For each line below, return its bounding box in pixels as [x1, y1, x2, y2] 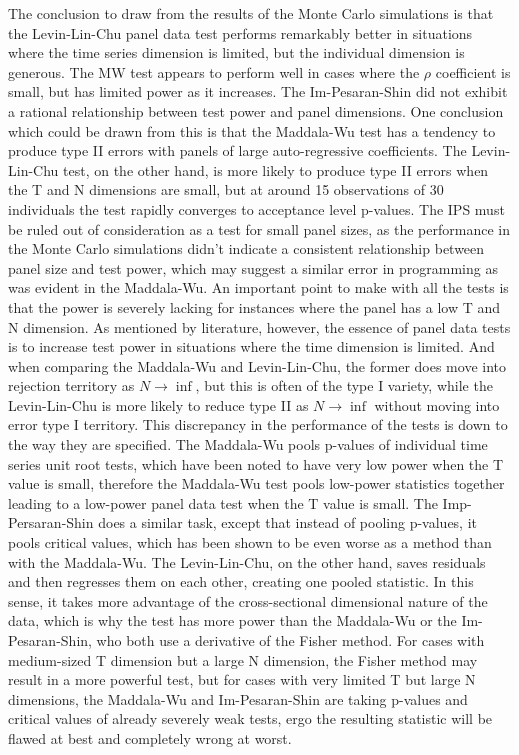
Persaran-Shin [8, 512, 94, 533]
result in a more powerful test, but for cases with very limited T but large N [8, 669, 476, 690]
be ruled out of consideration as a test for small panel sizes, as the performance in [8, 218, 510, 239]
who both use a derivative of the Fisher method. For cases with [96, 630, 485, 650]
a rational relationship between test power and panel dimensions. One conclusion [8, 100, 504, 121]
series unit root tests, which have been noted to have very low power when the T [8, 453, 504, 474]
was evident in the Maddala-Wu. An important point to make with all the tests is [8, 277, 509, 298]
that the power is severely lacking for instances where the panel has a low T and [8, 296, 501, 317]
